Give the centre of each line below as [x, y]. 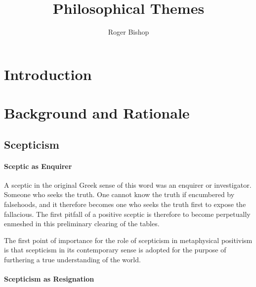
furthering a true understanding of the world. [72, 260]
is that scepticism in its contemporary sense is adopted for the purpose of [115, 250]
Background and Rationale [97, 113]
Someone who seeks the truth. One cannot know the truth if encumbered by [119, 194]
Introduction [48, 74]
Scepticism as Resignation [49, 279]
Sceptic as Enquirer [38, 166]
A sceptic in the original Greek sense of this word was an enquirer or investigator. [128, 184]
